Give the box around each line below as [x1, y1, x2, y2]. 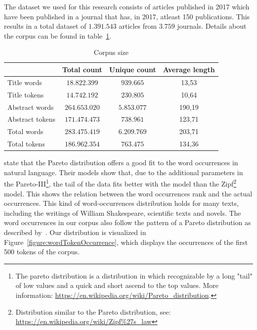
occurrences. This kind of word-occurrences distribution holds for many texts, [4, 198, 239, 208]
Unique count [109, 64, 156, 74]
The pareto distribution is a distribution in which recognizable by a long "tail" [15, 270, 253, 281]
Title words [7, 77, 42, 87]
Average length [163, 64, 215, 74]
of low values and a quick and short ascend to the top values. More [15, 280, 219, 290]
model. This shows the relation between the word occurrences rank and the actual [4, 188, 253, 198]
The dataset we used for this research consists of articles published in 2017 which [4, 1, 250, 11]
